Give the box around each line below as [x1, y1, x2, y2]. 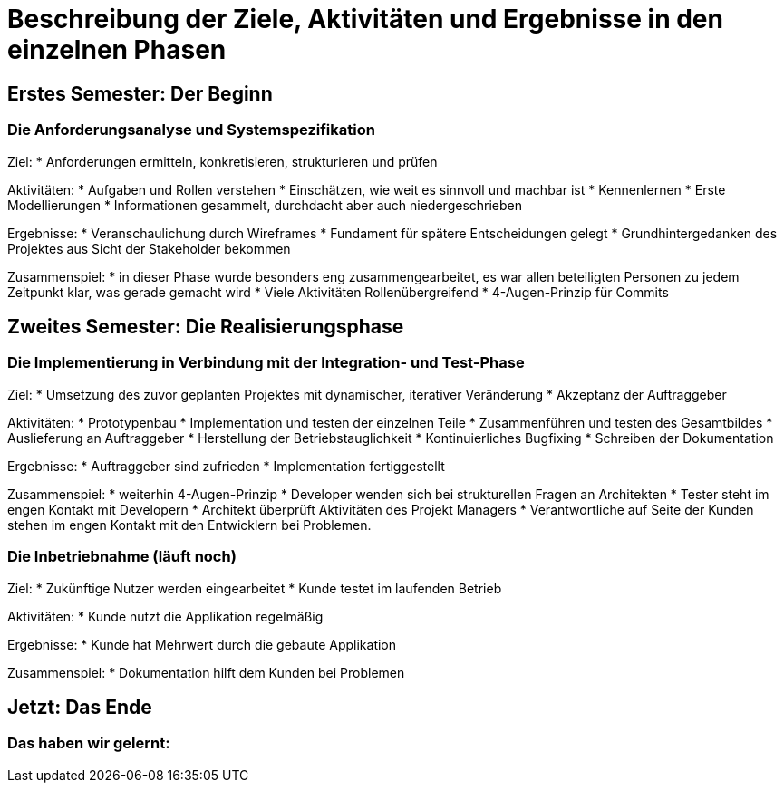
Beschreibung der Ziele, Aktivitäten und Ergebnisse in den [7, 4, 723, 34]
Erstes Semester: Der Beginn [7, 82, 273, 105]
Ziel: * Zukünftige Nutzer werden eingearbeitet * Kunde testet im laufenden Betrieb [7, 580, 502, 596]
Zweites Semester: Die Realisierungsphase [7, 314, 404, 338]
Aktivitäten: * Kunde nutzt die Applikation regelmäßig [7, 608, 324, 624]
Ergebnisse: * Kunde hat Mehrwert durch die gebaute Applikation [7, 636, 397, 652]
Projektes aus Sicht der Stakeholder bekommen [7, 240, 291, 256]
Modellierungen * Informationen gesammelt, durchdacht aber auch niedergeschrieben [7, 197, 523, 213]
